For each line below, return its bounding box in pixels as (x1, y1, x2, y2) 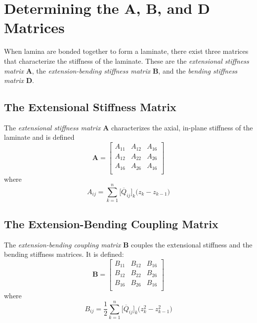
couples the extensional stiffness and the (131, 239, 253, 249)
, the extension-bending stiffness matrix (32, 65, 151, 76)
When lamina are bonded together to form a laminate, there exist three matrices (4, 46, 249, 56)
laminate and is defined (4, 132, 75, 142)
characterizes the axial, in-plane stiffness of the (111, 122, 253, 132)
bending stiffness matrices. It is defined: (4, 249, 124, 259)
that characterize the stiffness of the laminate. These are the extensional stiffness (4, 55, 249, 66)
